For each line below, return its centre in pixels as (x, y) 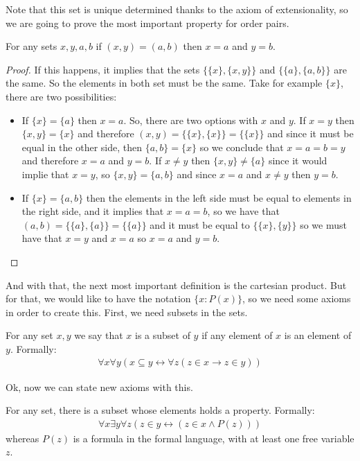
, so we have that (243, 211)
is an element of (318, 335)
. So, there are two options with (191, 120)
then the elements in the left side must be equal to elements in (219, 197)
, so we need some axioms (297, 298)
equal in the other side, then (82, 147)
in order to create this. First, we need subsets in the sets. (127, 312)
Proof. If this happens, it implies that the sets (103, 69)
